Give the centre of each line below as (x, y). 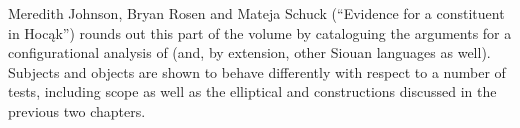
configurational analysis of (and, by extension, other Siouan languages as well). (249, 52)
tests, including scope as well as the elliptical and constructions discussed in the (252, 91)
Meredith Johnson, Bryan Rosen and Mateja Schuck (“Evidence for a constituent (256, 13)
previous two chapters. (77, 110)
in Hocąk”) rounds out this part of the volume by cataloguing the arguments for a (260, 32)
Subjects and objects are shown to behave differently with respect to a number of (257, 71)
